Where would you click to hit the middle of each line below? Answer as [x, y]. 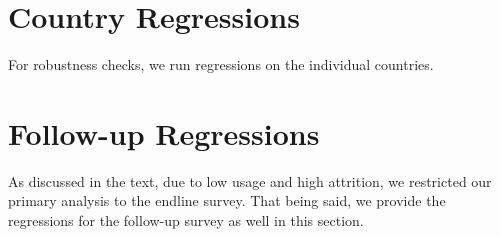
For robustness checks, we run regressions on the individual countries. [221, 64]
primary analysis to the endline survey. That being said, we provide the [227, 200]
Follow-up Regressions [164, 132]
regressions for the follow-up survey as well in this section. [186, 220]
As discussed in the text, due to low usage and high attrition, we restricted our [250, 180]
